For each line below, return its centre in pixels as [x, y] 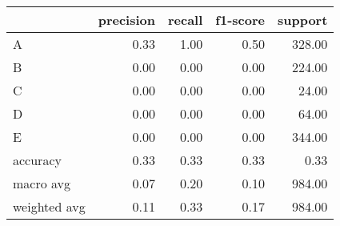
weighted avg [49, 206]
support [302, 20]
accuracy [37, 160]
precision [126, 20]
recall [185, 20]
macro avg [42, 183]
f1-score [240, 20]
